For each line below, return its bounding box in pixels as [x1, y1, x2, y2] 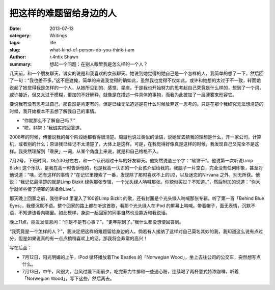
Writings [49, 32, 67, 38]
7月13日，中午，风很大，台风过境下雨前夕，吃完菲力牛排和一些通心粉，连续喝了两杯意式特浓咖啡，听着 [22, 268, 239, 274]
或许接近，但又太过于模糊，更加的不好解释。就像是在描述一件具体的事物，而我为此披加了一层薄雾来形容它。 [9, 92, 237, 98]
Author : [9, 54, 26, 60]
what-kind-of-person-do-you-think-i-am [49, 46, 135, 53]
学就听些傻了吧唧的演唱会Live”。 [9, 186, 78, 192]
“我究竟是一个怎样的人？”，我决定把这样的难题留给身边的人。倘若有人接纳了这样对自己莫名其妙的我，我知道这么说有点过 [9, 228, 263, 234]
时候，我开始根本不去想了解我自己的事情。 [9, 108, 99, 114]
